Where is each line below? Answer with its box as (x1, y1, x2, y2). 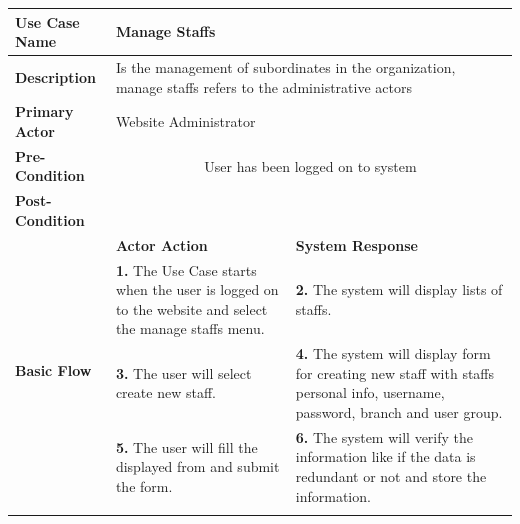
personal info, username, (295, 382, 445, 403)
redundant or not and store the (295, 465, 487, 486)
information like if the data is (295, 446, 476, 467)
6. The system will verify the (295, 426, 474, 447)
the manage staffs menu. (115, 318, 265, 339)
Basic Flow (15, 360, 92, 381)
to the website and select (115, 298, 268, 319)
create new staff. (115, 382, 216, 403)
